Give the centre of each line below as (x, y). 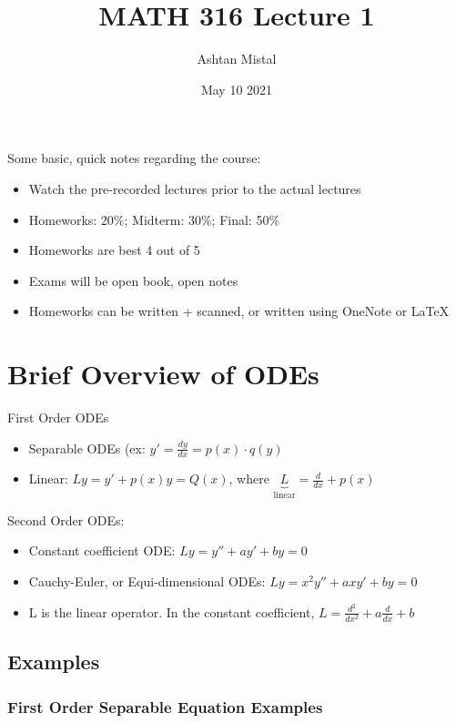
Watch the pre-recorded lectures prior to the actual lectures (195, 188)
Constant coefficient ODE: (102, 550)
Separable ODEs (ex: (87, 448)
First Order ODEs (58, 417)
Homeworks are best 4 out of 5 (114, 250)
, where (249, 479)
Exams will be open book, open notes (133, 280)
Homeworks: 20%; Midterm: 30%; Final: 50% (154, 219)
